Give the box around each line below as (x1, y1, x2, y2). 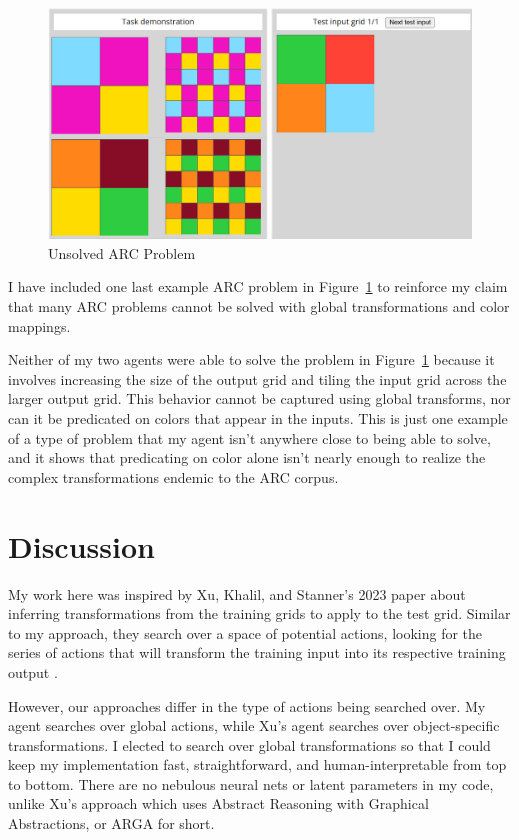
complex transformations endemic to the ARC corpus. (8, 466, 339, 487)
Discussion (8, 525, 155, 566)
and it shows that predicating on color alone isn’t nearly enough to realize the (8, 447, 486, 468)
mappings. (8, 315, 71, 336)
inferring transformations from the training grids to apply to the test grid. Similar (8, 603, 511, 624)
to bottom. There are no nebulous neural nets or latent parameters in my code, (8, 773, 494, 794)
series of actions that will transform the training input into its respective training (8, 642, 506, 663)
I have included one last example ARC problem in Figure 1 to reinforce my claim (8, 276, 508, 297)
